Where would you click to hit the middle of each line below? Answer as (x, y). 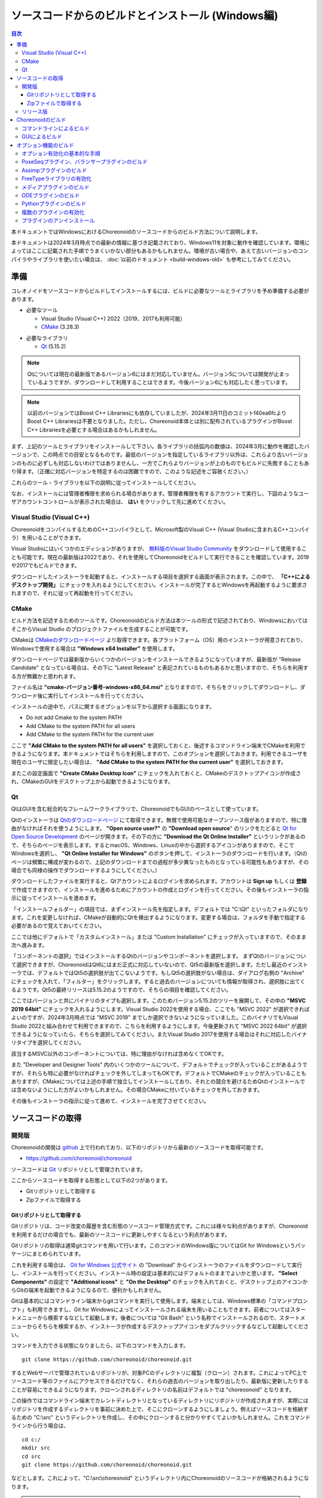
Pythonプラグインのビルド (54, 204)
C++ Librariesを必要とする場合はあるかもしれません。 (94, 430)
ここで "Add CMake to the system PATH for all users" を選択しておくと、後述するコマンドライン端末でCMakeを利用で (158, 745)
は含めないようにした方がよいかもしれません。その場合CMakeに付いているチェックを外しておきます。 (137, 1090)
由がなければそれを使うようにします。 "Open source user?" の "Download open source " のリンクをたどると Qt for (154, 828)
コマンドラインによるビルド (56, 128)
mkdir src (36, 1448)
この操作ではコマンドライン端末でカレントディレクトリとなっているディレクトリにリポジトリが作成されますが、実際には (160, 1401)
